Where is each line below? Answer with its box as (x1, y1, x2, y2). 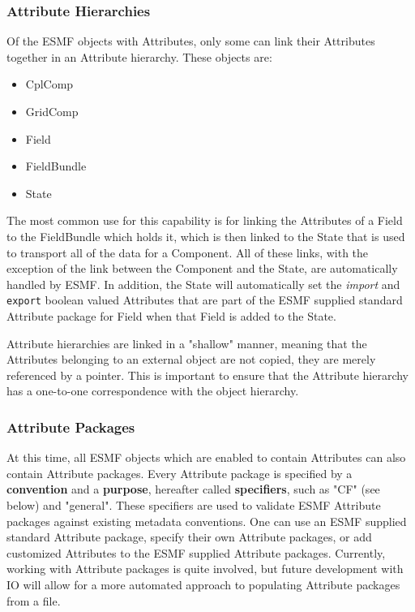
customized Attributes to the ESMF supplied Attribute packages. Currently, (6, 544, 386, 561)
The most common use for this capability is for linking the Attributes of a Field (6, 212, 403, 229)
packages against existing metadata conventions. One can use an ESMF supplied (6, 512, 407, 529)
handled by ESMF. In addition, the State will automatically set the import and (6, 275, 400, 292)
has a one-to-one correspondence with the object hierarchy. (6, 382, 299, 399)
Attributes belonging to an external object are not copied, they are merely (6, 351, 376, 368)
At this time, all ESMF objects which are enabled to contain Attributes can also (6, 449, 406, 466)
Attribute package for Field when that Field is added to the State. (6, 308, 336, 324)
